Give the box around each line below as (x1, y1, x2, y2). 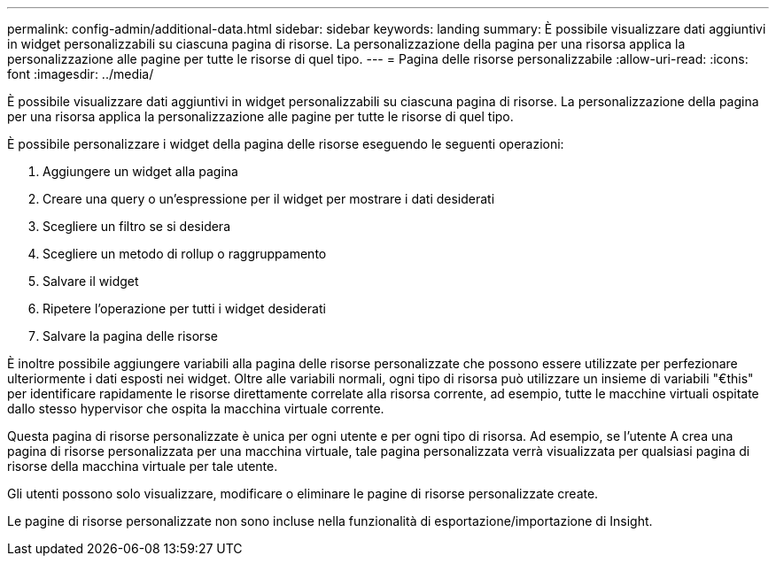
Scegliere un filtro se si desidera (43, 219, 231, 234)
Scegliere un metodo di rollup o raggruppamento (43, 246, 327, 261)
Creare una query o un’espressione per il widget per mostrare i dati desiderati (43, 191, 495, 206)
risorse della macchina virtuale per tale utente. (7, 459, 278, 474)
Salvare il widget (43, 274, 139, 289)
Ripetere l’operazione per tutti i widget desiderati (43, 301, 326, 316)
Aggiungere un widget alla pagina (43, 164, 238, 179)
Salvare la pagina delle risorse (43, 328, 218, 343)
